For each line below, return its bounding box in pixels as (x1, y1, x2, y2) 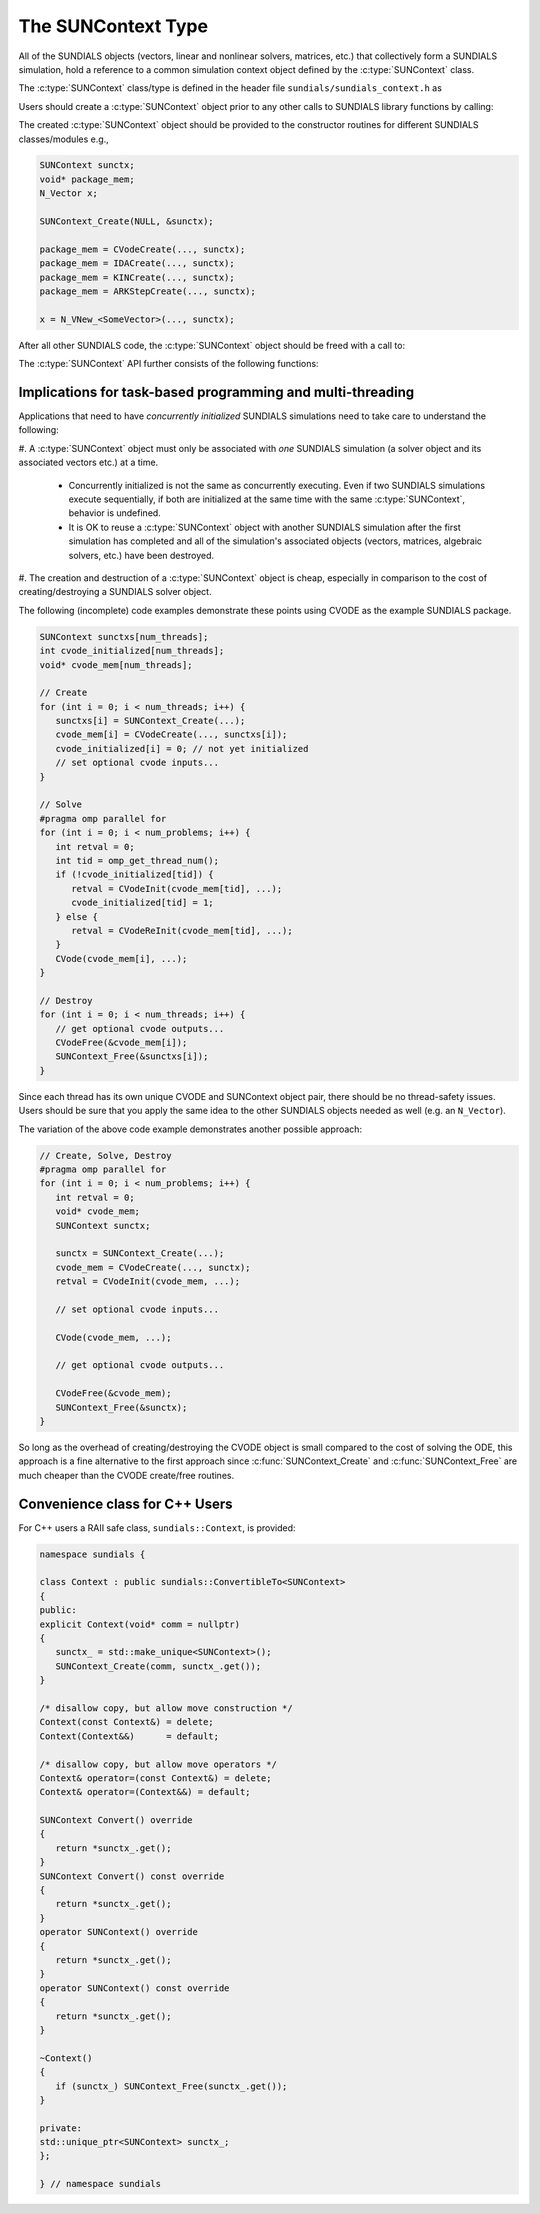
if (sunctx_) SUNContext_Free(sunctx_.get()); (55, 2080, 288, 2092)
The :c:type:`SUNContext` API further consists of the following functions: (18, 358, 319, 370)
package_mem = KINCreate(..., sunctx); (39, 271, 235, 283)
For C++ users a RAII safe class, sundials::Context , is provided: (18, 1521, 296, 1534)
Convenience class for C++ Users (18, 1495, 234, 1512)
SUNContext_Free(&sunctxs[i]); (55, 1051, 209, 1062)
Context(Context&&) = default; (39, 1730, 220, 1742)
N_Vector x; (39, 188, 99, 199)
